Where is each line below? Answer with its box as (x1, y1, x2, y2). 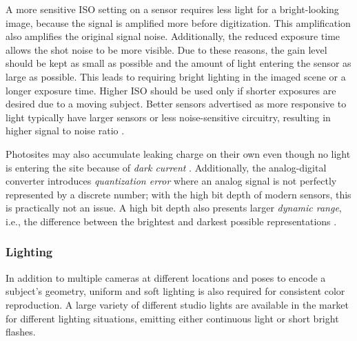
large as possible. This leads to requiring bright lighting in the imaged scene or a (6, 69, 346, 83)
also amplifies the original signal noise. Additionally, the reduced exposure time (6, 29, 340, 43)
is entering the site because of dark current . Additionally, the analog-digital (6, 160, 327, 174)
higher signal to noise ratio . (6, 123, 125, 138)
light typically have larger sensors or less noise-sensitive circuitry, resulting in (6, 110, 331, 124)
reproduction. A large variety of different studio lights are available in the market (6, 297, 349, 311)
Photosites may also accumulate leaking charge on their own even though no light (6, 146, 351, 161)
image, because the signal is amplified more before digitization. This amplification (6, 15, 351, 30)
